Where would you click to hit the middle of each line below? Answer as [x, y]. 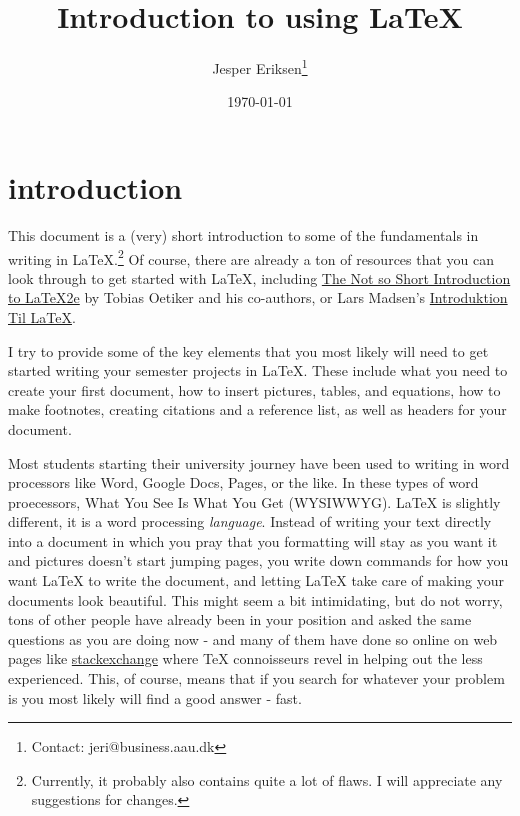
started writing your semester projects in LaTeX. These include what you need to [258, 370]
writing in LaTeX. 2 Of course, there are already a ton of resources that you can [251, 257]
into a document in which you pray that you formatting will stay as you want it [253, 540]
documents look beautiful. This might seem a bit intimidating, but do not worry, [255, 599]
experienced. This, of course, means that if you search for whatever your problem [256, 678]
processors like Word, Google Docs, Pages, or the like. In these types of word [243, 482]
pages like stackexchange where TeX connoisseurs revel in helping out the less [245, 658]
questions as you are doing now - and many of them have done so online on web [253, 638]
